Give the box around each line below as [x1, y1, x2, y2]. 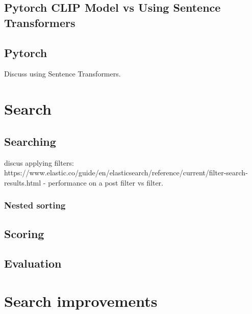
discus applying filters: [4, 157, 74, 168]
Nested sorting [4, 199, 66, 212]
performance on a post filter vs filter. [48, 177, 164, 188]
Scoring [4, 225, 44, 241]
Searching [4, 133, 56, 149]
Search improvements [4, 290, 158, 311]
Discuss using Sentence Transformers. [4, 68, 121, 79]
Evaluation [4, 255, 62, 271]
